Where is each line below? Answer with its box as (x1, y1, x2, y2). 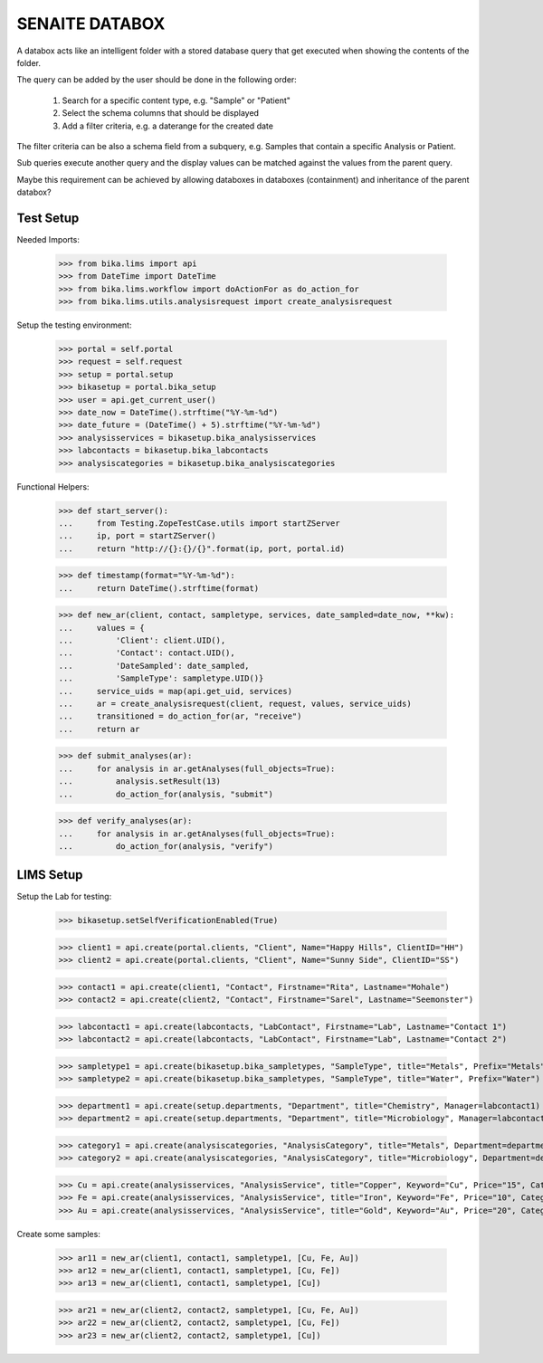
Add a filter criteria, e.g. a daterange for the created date (62, 120, 273, 131)
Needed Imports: (16, 234, 81, 244)
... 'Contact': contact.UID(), (58, 648, 235, 658)
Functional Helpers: (16, 481, 90, 492)
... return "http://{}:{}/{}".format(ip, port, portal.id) (58, 543, 346, 554)
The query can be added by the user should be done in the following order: (16, 74, 298, 85)
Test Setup (16, 210, 80, 225)
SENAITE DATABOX (16, 14, 166, 33)
